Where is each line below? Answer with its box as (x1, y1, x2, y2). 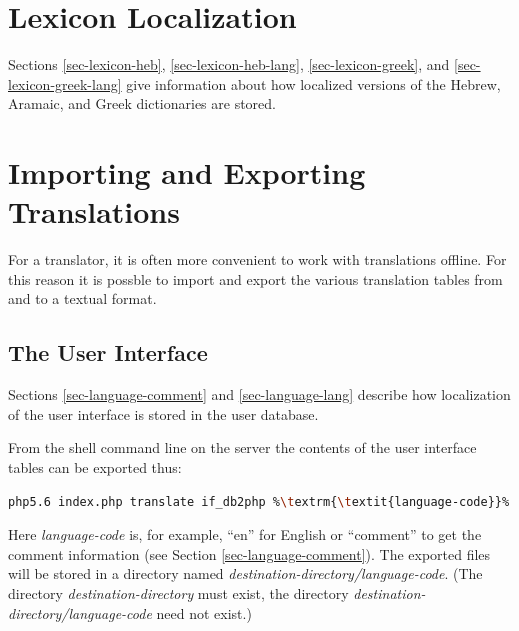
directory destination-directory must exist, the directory (8, 582, 349, 603)
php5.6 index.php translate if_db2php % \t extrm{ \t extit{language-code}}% (8, 494, 510, 509)
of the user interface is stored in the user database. (8, 403, 319, 424)
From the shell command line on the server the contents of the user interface (8, 437, 477, 458)
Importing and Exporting (8, 152, 366, 193)
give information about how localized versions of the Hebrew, (126, 73, 501, 94)
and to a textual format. (8, 288, 157, 309)
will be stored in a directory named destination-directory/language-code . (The (8, 563, 483, 584)
